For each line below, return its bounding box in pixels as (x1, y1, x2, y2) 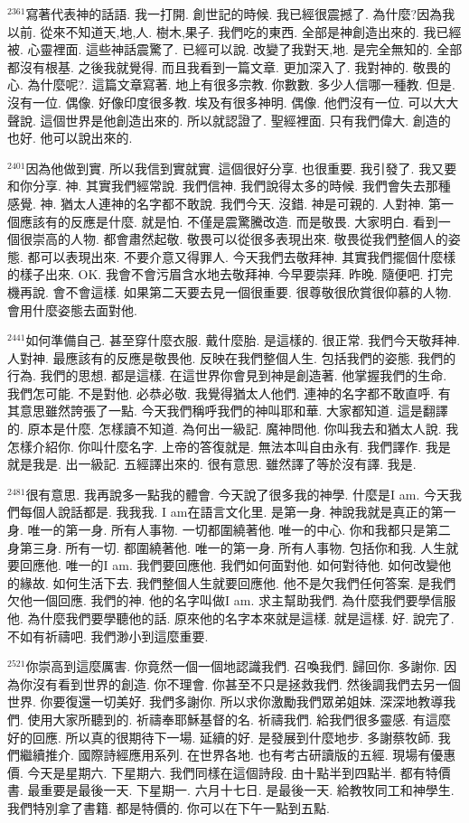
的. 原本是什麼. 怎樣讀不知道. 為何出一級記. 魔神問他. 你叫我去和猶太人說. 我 (7, 419, 459, 438)
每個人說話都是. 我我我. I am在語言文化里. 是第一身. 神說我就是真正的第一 (19, 502, 456, 521)
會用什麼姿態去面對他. (7, 300, 137, 319)
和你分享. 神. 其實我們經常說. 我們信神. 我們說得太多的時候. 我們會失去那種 (7, 176, 451, 195)
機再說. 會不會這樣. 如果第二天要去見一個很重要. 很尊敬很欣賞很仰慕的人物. (7, 282, 452, 301)
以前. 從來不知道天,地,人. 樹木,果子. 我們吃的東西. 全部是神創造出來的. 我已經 (7, 22, 462, 41)
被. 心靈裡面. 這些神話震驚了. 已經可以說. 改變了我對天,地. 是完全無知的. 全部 (7, 40, 463, 59)
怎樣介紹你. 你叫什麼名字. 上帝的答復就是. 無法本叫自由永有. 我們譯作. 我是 (7, 436, 451, 455)
